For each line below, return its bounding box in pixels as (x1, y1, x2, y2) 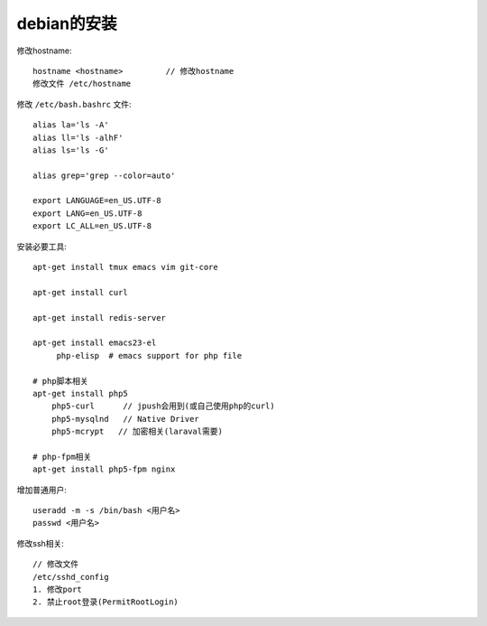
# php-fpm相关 (32, 452, 92, 462)
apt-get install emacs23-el (32, 338, 157, 348)
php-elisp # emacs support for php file (56, 350, 243, 360)
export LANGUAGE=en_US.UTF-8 (32, 195, 161, 206)
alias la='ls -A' (32, 120, 109, 130)
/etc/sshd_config (32, 572, 109, 582)
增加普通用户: (16, 484, 68, 495)
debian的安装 (16, 14, 117, 33)
